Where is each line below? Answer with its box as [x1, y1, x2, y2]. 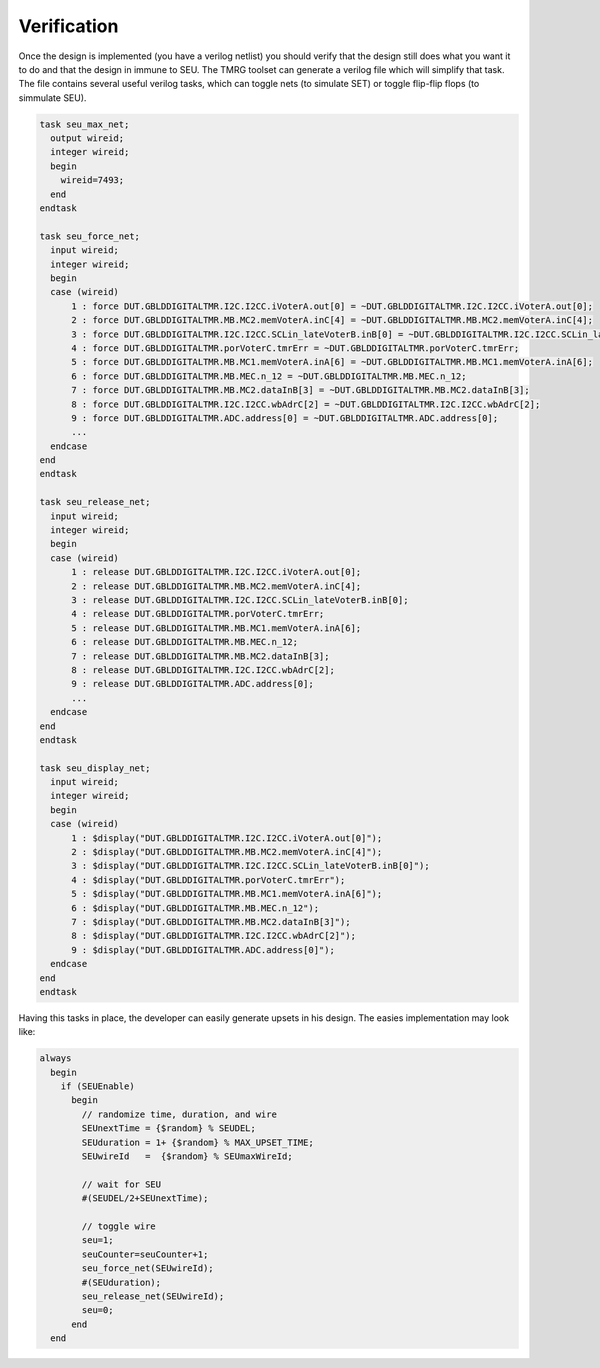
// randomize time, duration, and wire [81, 1108, 277, 1120]
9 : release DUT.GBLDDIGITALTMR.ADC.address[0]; [71, 678, 314, 690]
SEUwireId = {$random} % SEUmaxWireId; [81, 1151, 294, 1162]
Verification [18, 15, 119, 37]
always [39, 1053, 72, 1064]
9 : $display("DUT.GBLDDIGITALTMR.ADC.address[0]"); [71, 944, 335, 955]
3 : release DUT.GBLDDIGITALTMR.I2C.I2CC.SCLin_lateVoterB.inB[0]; [71, 594, 409, 605]
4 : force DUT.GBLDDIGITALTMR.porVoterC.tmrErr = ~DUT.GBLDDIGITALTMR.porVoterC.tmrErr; [71, 342, 520, 354]
